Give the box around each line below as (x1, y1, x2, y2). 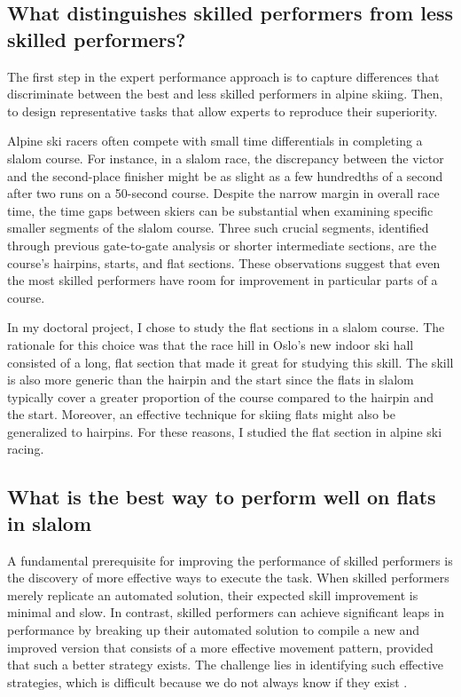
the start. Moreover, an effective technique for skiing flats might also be (7, 405, 395, 424)
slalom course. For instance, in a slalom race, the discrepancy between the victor (7, 148, 444, 167)
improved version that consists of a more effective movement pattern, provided (7, 638, 434, 656)
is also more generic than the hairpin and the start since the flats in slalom (7, 370, 414, 389)
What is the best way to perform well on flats (7, 483, 436, 511)
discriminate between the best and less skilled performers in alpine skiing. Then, (7, 84, 443, 103)
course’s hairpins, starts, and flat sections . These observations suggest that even (7, 253, 441, 272)
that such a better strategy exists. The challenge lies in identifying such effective (7, 655, 444, 674)
